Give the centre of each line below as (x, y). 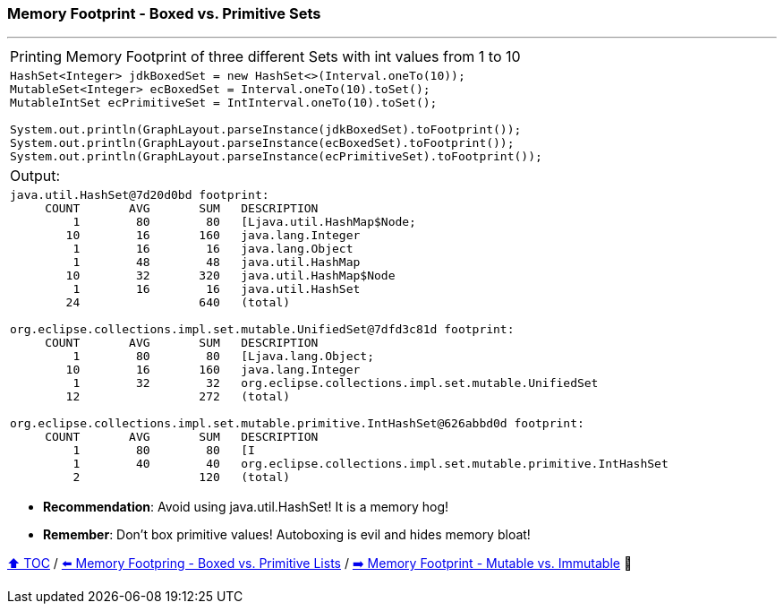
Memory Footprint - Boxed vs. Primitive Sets (164, 13)
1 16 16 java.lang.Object (213, 249)
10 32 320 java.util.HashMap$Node (230, 276)
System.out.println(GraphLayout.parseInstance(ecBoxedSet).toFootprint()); (262, 143)
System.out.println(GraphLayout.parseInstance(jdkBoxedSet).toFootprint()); (266, 130)
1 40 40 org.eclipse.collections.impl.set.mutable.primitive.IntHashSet (371, 464)
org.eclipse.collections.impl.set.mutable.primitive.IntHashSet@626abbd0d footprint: (297, 424)
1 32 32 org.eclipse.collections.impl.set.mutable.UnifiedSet (336, 383)
